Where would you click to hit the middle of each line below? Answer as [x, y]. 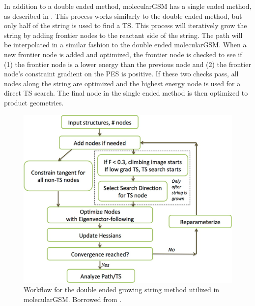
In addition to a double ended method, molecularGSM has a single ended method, [128, 6]
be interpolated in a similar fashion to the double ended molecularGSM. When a [125, 45]
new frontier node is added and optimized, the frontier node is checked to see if [123, 54]
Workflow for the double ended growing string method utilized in [122, 289]
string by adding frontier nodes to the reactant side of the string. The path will [123, 35]
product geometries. [34, 102]
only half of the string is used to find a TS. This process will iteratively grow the [126, 25]
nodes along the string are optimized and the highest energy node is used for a [122, 83]
